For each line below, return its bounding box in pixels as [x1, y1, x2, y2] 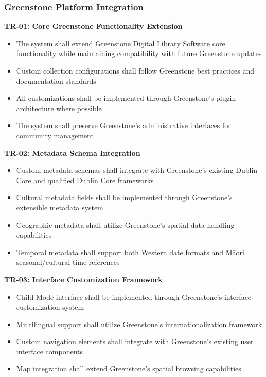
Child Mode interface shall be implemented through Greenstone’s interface [16, 291, 252, 302]
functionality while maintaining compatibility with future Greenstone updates [16, 48, 262, 59]
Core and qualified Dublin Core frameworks [16, 174, 154, 185]
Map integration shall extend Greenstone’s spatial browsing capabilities [16, 363, 241, 374]
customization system [16, 301, 84, 312]
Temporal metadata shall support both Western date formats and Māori [16, 246, 244, 257]
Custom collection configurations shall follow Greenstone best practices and [16, 65, 255, 76]
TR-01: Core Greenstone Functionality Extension [4, 21, 183, 31]
